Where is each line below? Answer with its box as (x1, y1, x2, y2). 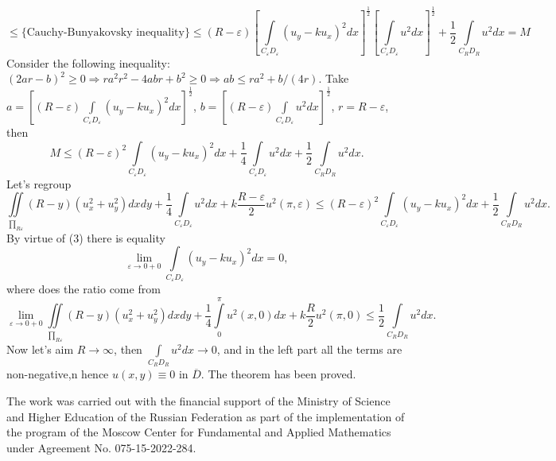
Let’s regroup (6, 175, 72, 192)
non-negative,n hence (6, 366, 109, 382)
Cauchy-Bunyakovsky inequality (26, 27, 185, 39)
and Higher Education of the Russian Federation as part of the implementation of (6, 408, 405, 424)
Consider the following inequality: (6, 54, 170, 71)
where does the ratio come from (6, 280, 161, 296)
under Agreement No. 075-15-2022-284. (6, 439, 196, 455)
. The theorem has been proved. (200, 366, 356, 382)
